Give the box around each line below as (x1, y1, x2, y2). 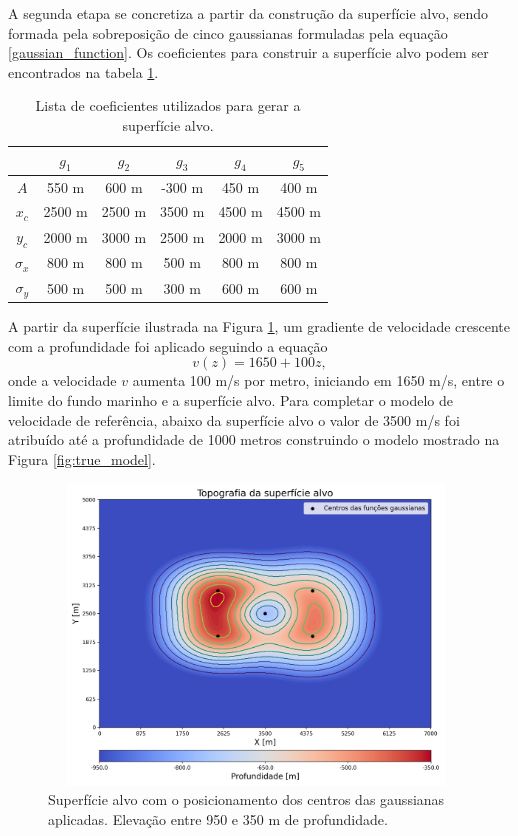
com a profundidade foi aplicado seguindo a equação (8, 335, 328, 356)
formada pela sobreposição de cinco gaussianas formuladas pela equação (8, 22, 448, 43)
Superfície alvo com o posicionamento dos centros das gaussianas (48, 789, 445, 810)
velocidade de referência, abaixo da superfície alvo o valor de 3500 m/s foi (8, 409, 460, 430)
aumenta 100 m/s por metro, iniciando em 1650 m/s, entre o (132, 370, 505, 391)
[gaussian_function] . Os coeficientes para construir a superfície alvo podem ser (8, 42, 489, 63)
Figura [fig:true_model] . (8, 448, 156, 469)
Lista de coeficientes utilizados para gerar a (35, 95, 301, 116)
